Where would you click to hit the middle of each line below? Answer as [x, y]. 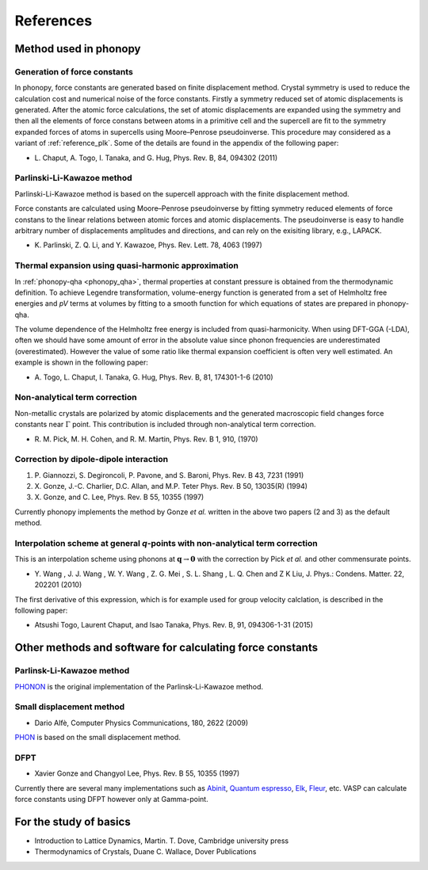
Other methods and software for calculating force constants [166, 648]
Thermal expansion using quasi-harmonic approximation [127, 265]
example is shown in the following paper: [81, 362]
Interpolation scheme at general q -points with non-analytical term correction [166, 544]
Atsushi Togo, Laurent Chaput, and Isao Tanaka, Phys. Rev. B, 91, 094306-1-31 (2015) [174, 625]
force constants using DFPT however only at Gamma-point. [112, 799]
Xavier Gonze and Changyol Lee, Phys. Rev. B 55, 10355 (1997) [137, 773]
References [53, 21]
